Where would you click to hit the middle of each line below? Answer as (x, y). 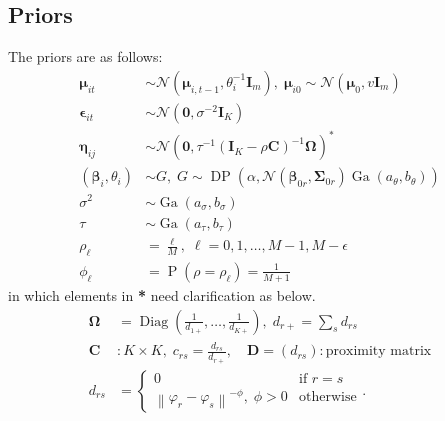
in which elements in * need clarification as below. (162, 294)
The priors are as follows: (85, 56)
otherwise (328, 396)
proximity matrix (378, 351)
